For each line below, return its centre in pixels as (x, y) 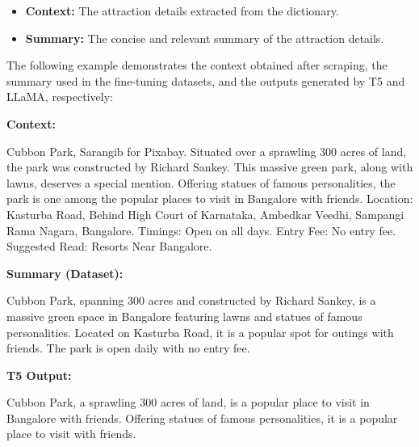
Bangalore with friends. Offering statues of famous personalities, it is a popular (202, 417)
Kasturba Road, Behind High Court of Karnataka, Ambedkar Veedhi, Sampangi (205, 214)
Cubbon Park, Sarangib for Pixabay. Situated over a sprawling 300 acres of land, (207, 151)
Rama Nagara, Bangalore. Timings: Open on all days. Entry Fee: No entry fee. (201, 230)
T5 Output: (39, 375)
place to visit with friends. (71, 434)
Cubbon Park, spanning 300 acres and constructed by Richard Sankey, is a (191, 300)
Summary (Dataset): (65, 273)
